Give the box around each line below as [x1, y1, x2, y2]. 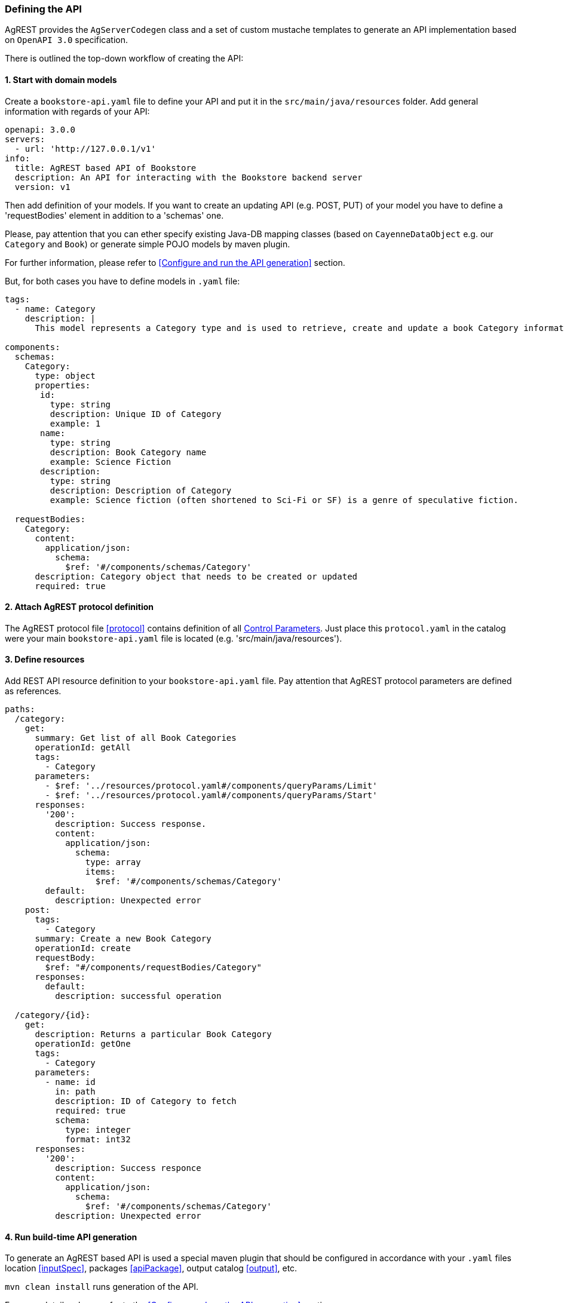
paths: [5, 704, 35, 715]
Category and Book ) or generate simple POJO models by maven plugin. [5, 238, 290, 249]
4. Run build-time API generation [5, 1231, 137, 1242]
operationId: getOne [35, 1039, 131, 1049]
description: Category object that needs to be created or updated [35, 571, 358, 581]
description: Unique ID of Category [50, 409, 222, 419]
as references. [5, 686, 62, 697]
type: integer [65, 1125, 131, 1135]
